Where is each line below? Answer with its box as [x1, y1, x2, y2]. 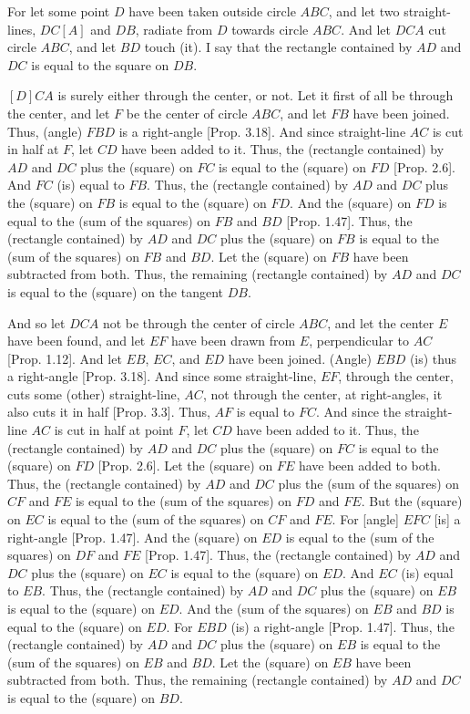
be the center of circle [126, 103, 248, 122]
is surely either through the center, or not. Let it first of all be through [57, 86, 454, 105]
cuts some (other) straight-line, [7, 384, 180, 403]
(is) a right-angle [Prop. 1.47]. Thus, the [230, 616, 455, 636]
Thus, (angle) [7, 121, 83, 140]
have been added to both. [298, 456, 441, 475]
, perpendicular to [309, 331, 409, 350]
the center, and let [7, 103, 110, 122]
